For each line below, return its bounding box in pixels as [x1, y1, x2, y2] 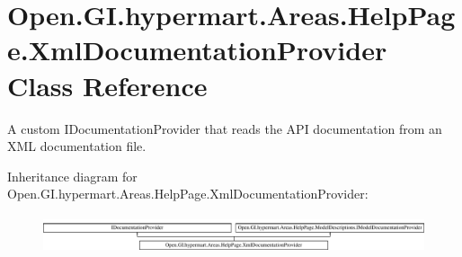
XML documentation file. [7, 137, 147, 155]
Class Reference [7, 66, 208, 103]
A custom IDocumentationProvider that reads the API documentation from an [7, 119, 442, 137]
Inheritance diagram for [7, 166, 138, 185]
